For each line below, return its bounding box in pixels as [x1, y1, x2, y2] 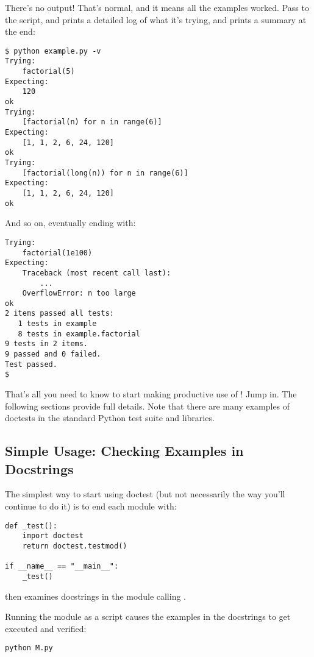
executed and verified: [5, 622, 87, 634]
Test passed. [5, 360, 57, 369]
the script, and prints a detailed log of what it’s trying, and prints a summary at [5, 13, 307, 26]
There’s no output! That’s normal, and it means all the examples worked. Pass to [5, 1, 309, 13]
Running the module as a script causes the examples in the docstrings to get [5, 610, 291, 623]
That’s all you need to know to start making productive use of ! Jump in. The [5, 388, 297, 400]
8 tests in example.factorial [18, 329, 140, 338]
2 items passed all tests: [5, 309, 114, 318]
